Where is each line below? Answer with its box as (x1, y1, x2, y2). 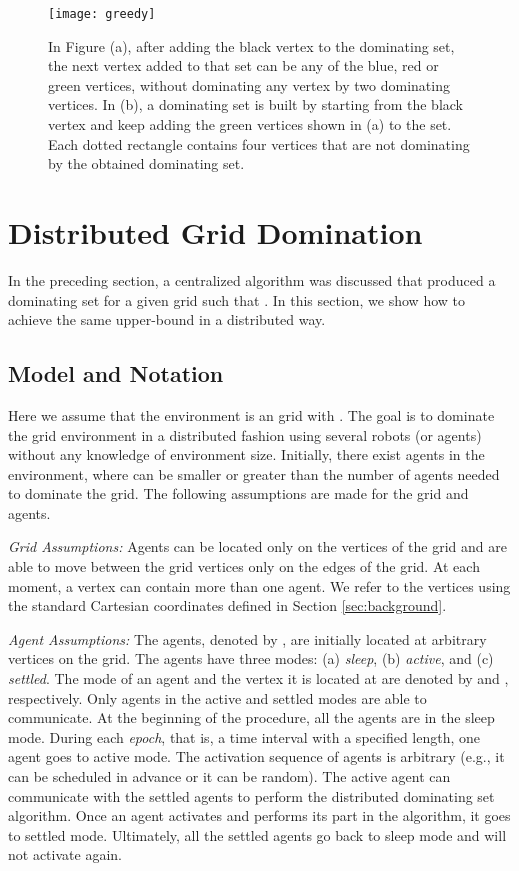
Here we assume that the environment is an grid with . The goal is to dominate (8, 404, 495, 425)
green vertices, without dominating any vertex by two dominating (48, 74, 450, 95)
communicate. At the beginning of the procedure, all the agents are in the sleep (8, 707, 495, 728)
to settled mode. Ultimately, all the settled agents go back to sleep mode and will (8, 824, 507, 845)
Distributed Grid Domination (8, 212, 423, 252)
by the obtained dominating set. (48, 153, 245, 174)
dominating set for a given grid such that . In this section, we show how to (8, 289, 465, 310)
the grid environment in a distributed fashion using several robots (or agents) (8, 424, 482, 445)
